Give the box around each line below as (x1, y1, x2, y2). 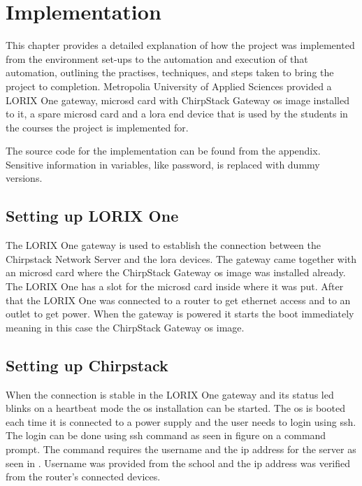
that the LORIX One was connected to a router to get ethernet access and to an (6, 292, 351, 307)
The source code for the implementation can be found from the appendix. (6, 143, 321, 158)
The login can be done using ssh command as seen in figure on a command (6, 428, 326, 443)
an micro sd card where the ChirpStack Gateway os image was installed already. (6, 265, 346, 280)
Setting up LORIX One (6, 205, 179, 227)
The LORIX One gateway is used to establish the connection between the (6, 238, 321, 252)
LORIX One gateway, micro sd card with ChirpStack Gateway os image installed (6, 92, 350, 107)
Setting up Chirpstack (6, 354, 168, 376)
